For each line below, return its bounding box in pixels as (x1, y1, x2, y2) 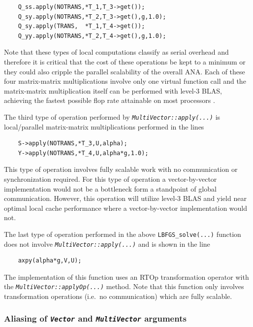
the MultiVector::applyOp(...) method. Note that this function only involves (4, 281, 244, 292)
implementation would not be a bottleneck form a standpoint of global (4, 183, 217, 194)
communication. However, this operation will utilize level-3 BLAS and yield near (4, 193, 247, 203)
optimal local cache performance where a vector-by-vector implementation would (4, 202, 248, 213)
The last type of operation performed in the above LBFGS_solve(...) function (4, 229, 241, 239)
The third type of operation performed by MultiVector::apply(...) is (4, 111, 221, 122)
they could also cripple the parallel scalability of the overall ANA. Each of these (4, 66, 245, 76)
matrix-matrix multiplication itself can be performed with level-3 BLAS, (4, 85, 222, 96)
